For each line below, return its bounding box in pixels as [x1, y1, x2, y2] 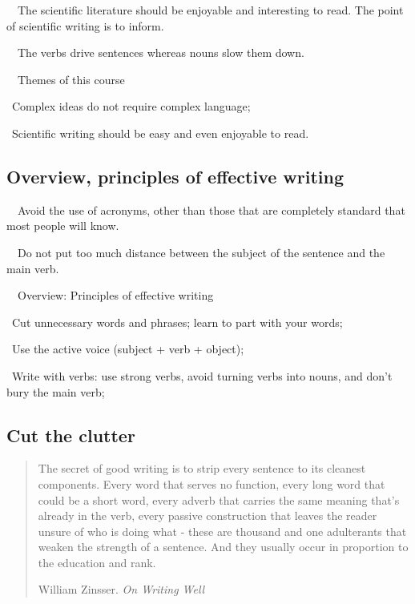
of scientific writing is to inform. [6, 17, 164, 34]
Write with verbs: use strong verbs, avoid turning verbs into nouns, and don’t [11, 367, 393, 384]
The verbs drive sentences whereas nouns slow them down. [17, 44, 304, 61]
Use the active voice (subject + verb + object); [11, 340, 244, 357]
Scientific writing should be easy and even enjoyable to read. [11, 124, 309, 141]
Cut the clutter [6, 422, 135, 447]
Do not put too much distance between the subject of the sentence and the [17, 244, 385, 260]
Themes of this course [17, 70, 125, 87]
